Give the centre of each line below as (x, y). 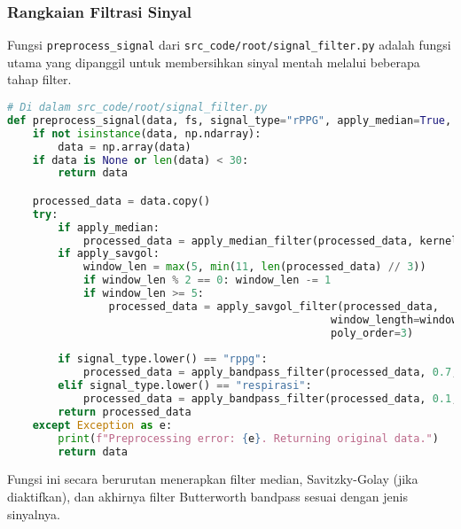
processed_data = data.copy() (121, 201)
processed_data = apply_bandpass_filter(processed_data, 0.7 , (270, 373)
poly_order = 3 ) (372, 333)
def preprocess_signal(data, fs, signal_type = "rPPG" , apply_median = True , (230, 120)
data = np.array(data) (125, 147)
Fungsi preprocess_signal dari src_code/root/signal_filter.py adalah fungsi (229, 45)
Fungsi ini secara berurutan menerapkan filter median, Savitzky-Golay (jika (213, 479)
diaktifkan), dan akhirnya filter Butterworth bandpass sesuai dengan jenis (207, 497)
